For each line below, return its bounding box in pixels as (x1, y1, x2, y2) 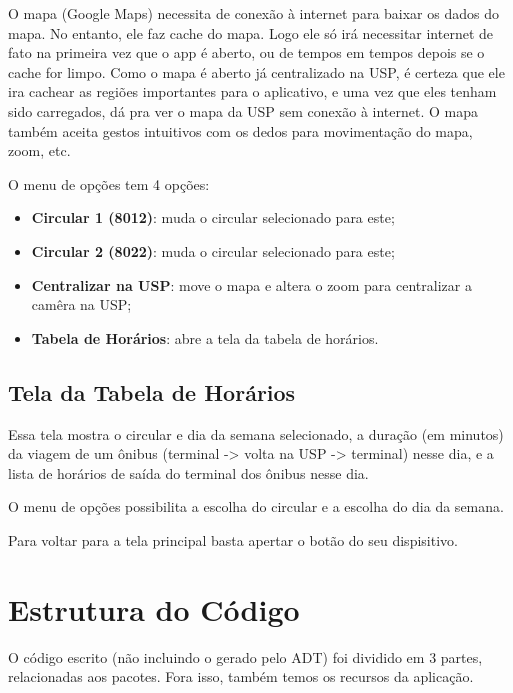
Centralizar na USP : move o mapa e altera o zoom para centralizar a (31, 274, 472, 295)
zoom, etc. (8, 140, 71, 161)
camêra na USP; (31, 294, 132, 315)
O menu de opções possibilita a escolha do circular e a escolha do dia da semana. (8, 496, 504, 517)
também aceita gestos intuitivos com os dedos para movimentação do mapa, (8, 120, 473, 141)
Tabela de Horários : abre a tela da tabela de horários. (31, 327, 379, 348)
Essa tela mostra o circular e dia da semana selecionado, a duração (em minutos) (8, 423, 504, 444)
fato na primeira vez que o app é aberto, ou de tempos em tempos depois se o (8, 42, 485, 63)
